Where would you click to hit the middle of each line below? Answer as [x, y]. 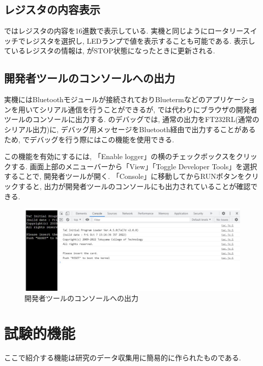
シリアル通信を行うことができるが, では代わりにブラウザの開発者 [148, 109]
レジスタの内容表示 [52, 9]
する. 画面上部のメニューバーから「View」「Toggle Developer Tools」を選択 [134, 166]
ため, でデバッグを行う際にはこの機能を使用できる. [89, 139]
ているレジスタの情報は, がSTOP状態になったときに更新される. [110, 51]
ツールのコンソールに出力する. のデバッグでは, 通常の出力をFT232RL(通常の [132, 119]
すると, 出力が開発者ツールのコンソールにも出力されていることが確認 [134, 186]
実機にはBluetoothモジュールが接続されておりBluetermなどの [105, 99]
